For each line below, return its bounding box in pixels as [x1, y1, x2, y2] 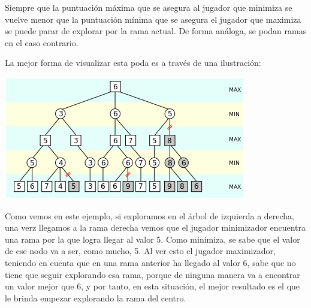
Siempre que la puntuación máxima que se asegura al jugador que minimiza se [5, 1, 292, 13]
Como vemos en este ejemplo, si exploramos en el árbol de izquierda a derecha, [5, 209, 294, 222]
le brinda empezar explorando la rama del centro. [5, 291, 186, 304]
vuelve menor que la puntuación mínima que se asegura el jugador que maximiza [5, 13, 301, 25]
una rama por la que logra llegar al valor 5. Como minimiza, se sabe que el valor [5, 232, 300, 245]
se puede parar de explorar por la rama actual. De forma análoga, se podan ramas [5, 25, 307, 37]
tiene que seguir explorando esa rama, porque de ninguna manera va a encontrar [5, 268, 300, 280]
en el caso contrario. [5, 36, 78, 49]
